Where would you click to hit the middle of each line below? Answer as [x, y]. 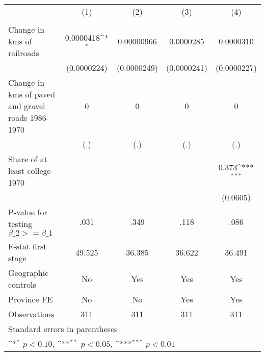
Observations [31, 314]
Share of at [28, 159]
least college [30, 171]
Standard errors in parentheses [63, 329]
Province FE [31, 299]
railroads [24, 53]
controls [22, 284]
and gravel [27, 106]
